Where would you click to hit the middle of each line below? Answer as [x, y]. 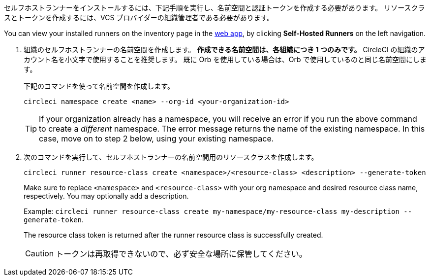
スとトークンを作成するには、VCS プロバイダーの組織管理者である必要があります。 [139, 17]
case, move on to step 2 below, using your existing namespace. [156, 139]
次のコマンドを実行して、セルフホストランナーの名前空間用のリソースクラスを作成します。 [171, 157]
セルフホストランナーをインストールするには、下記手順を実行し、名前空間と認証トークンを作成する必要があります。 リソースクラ [215, 8]
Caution [40, 253]
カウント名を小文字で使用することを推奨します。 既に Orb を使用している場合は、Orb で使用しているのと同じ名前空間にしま [225, 59]
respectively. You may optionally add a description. [106, 196]
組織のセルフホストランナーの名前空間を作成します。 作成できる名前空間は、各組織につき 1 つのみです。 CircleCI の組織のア [224, 50]
